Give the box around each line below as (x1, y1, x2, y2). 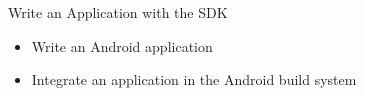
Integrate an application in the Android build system (31, 69, 357, 90)
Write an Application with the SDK (8, 2, 228, 22)
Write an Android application (31, 35, 213, 56)
